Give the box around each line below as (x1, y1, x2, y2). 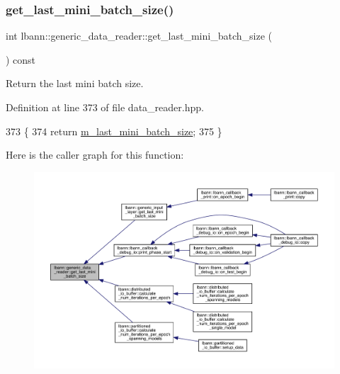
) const (6, 52, 36, 67)
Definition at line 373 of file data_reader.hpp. (6, 100, 204, 114)
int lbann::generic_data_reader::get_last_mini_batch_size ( (6, 28, 272, 43)
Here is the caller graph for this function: (6, 147, 184, 162)
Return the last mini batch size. (6, 76, 144, 91)
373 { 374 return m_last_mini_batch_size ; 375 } (6, 123, 222, 138)
